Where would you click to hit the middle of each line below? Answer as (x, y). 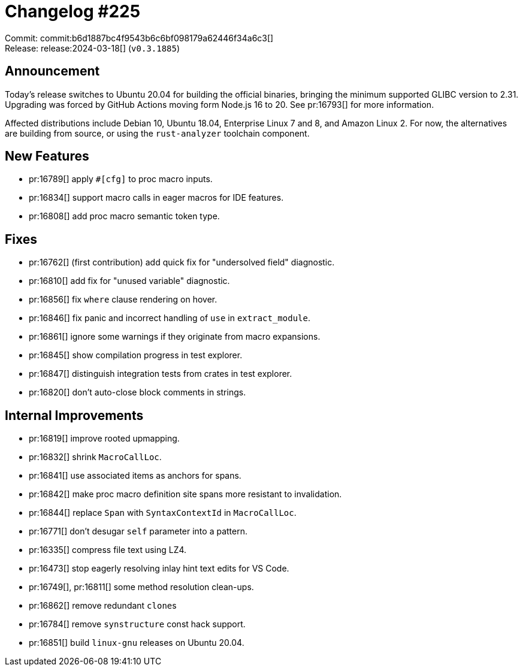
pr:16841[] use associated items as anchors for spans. (135, 476)
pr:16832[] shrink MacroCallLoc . (95, 457)
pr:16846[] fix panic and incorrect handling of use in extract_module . (170, 318)
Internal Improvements (74, 415)
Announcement (52, 71)
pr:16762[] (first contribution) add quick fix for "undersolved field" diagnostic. (182, 262)
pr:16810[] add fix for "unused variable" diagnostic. (129, 281)
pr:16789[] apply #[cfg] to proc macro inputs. (121, 179)
